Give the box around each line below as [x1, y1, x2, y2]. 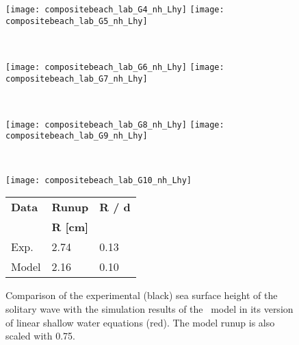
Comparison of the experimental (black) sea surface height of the [5, 288, 278, 302]
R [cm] [51, 219, 89, 235]
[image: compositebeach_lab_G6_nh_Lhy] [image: [5, 62, 224, 72]
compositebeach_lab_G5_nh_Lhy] [5, 16, 148, 26]
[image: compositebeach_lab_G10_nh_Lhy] [5, 175, 192, 185]
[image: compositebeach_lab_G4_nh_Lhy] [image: [5, 5, 224, 14]
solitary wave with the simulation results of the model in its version [5, 301, 294, 316]
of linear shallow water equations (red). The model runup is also [5, 315, 275, 329]
